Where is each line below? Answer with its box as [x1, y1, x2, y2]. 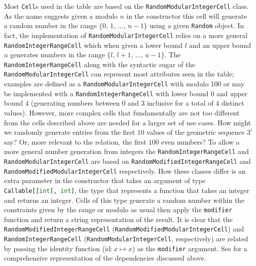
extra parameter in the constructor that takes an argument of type [4, 175, 206, 186]
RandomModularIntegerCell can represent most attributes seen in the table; [4, 69, 234, 79]
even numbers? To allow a [161, 136, 240, 147]
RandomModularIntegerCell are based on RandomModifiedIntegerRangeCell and [4, 156, 251, 166]
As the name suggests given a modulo [4, 10, 118, 21]
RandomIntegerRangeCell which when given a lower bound [4, 39, 183, 50]
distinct [221, 98, 244, 108]
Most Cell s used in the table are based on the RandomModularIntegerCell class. [4, 1, 249, 11]
